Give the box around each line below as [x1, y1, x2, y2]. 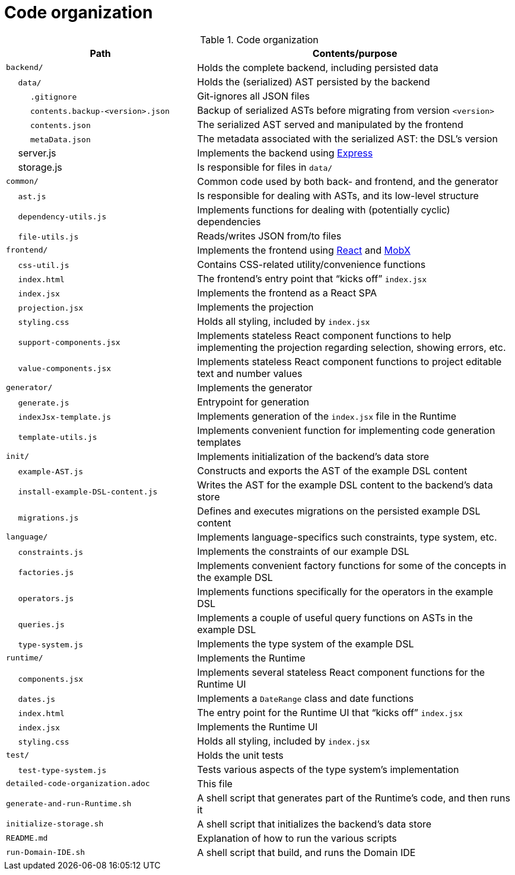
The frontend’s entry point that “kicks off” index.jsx [197, 272, 427, 285]
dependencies [197, 215, 261, 228]
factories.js [18, 567, 74, 577]
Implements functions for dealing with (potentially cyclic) [197, 203, 450, 216]
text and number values [197, 367, 303, 379]
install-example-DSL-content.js [18, 487, 158, 496]
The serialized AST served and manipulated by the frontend [197, 118, 463, 130]
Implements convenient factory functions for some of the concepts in [197, 559, 507, 571]
